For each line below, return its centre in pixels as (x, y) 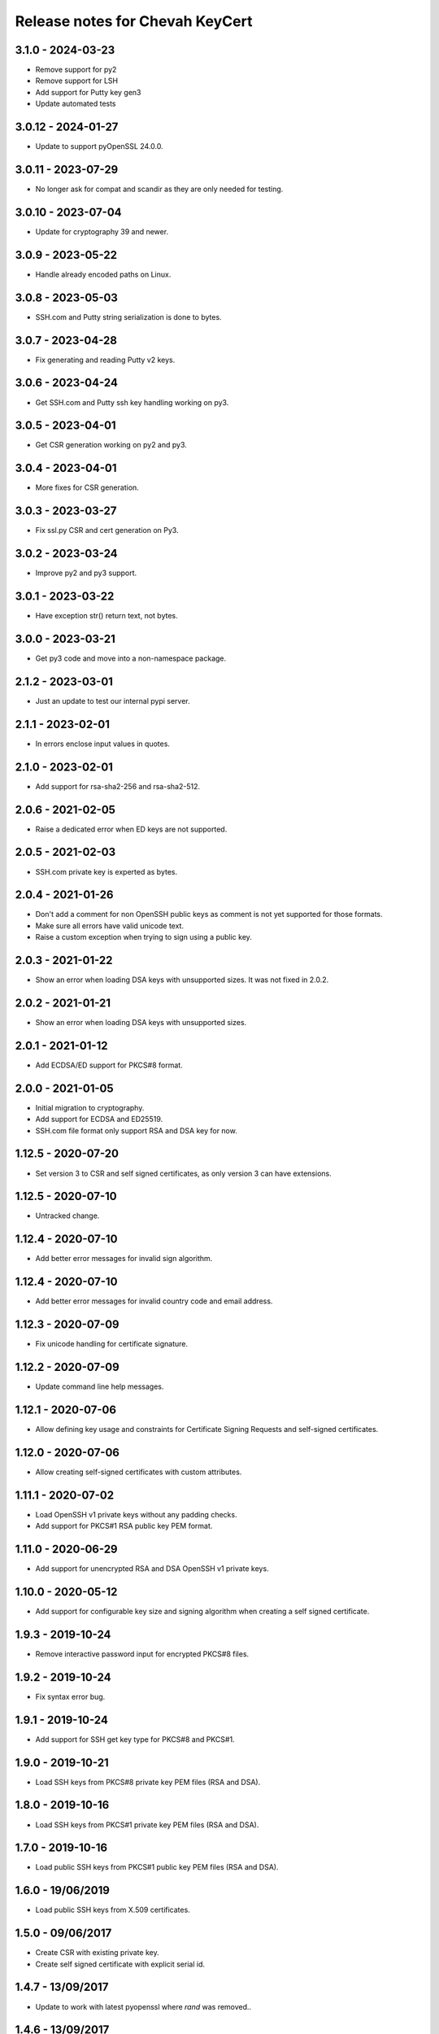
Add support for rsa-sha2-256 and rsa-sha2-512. (118, 786)
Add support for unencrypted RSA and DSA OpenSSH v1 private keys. (152, 1569)
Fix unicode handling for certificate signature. (112, 1344)
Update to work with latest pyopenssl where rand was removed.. (143, 2006)
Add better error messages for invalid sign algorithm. (124, 1259)
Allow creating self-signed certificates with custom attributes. (139, 1472)
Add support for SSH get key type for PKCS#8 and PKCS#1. (135, 1739)
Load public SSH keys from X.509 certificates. (113, 1910)
